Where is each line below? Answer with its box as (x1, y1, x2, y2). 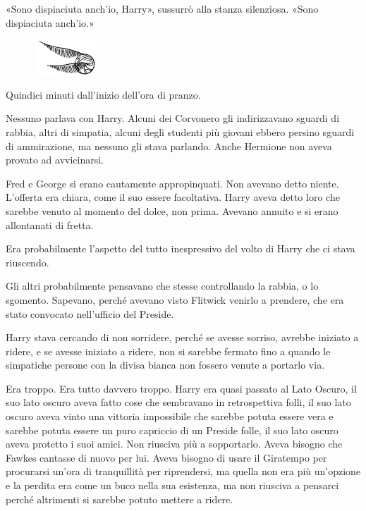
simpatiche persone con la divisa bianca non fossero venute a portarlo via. (6, 357, 325, 372)
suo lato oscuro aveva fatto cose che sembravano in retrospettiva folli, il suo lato (6, 395, 351, 410)
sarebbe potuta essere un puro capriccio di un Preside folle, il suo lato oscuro (6, 422, 338, 437)
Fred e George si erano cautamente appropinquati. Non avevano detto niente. (6, 176, 339, 190)
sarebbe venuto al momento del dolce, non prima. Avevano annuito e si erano (6, 203, 338, 218)
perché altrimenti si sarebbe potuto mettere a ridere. (6, 491, 233, 506)
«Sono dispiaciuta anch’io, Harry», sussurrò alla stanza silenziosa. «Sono (6, 1, 319, 16)
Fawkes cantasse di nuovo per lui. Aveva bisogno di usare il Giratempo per (6, 450, 327, 464)
